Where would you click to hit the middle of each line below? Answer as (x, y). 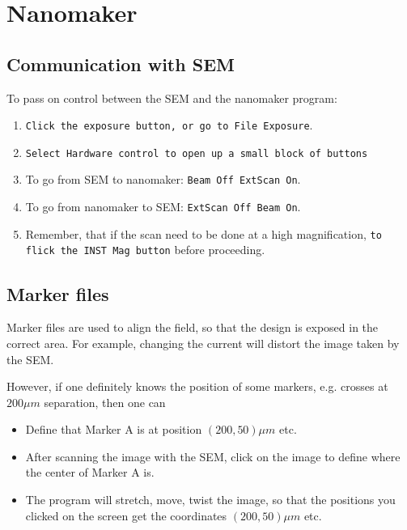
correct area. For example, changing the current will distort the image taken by (203, 343)
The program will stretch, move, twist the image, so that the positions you (210, 500)
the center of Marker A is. (90, 472)
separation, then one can (105, 402)
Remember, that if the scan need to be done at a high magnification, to (203, 233)
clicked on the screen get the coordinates (126, 515)
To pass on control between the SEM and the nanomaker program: (172, 98)
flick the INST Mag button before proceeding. (145, 250)
